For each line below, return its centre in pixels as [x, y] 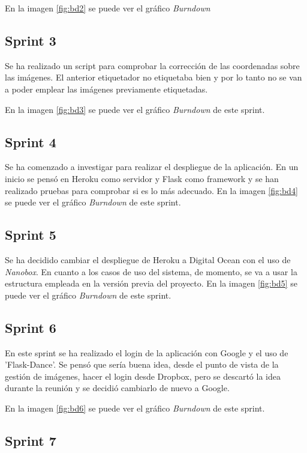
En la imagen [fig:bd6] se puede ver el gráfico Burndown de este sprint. [135, 408]
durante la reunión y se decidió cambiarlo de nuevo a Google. [117, 388]
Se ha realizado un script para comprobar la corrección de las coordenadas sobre [152, 65]
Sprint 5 [31, 235]
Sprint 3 [31, 40]
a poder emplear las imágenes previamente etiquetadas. [106, 89]
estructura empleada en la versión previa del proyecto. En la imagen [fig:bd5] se [151, 283]
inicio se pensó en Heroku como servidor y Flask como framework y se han [142, 178]
